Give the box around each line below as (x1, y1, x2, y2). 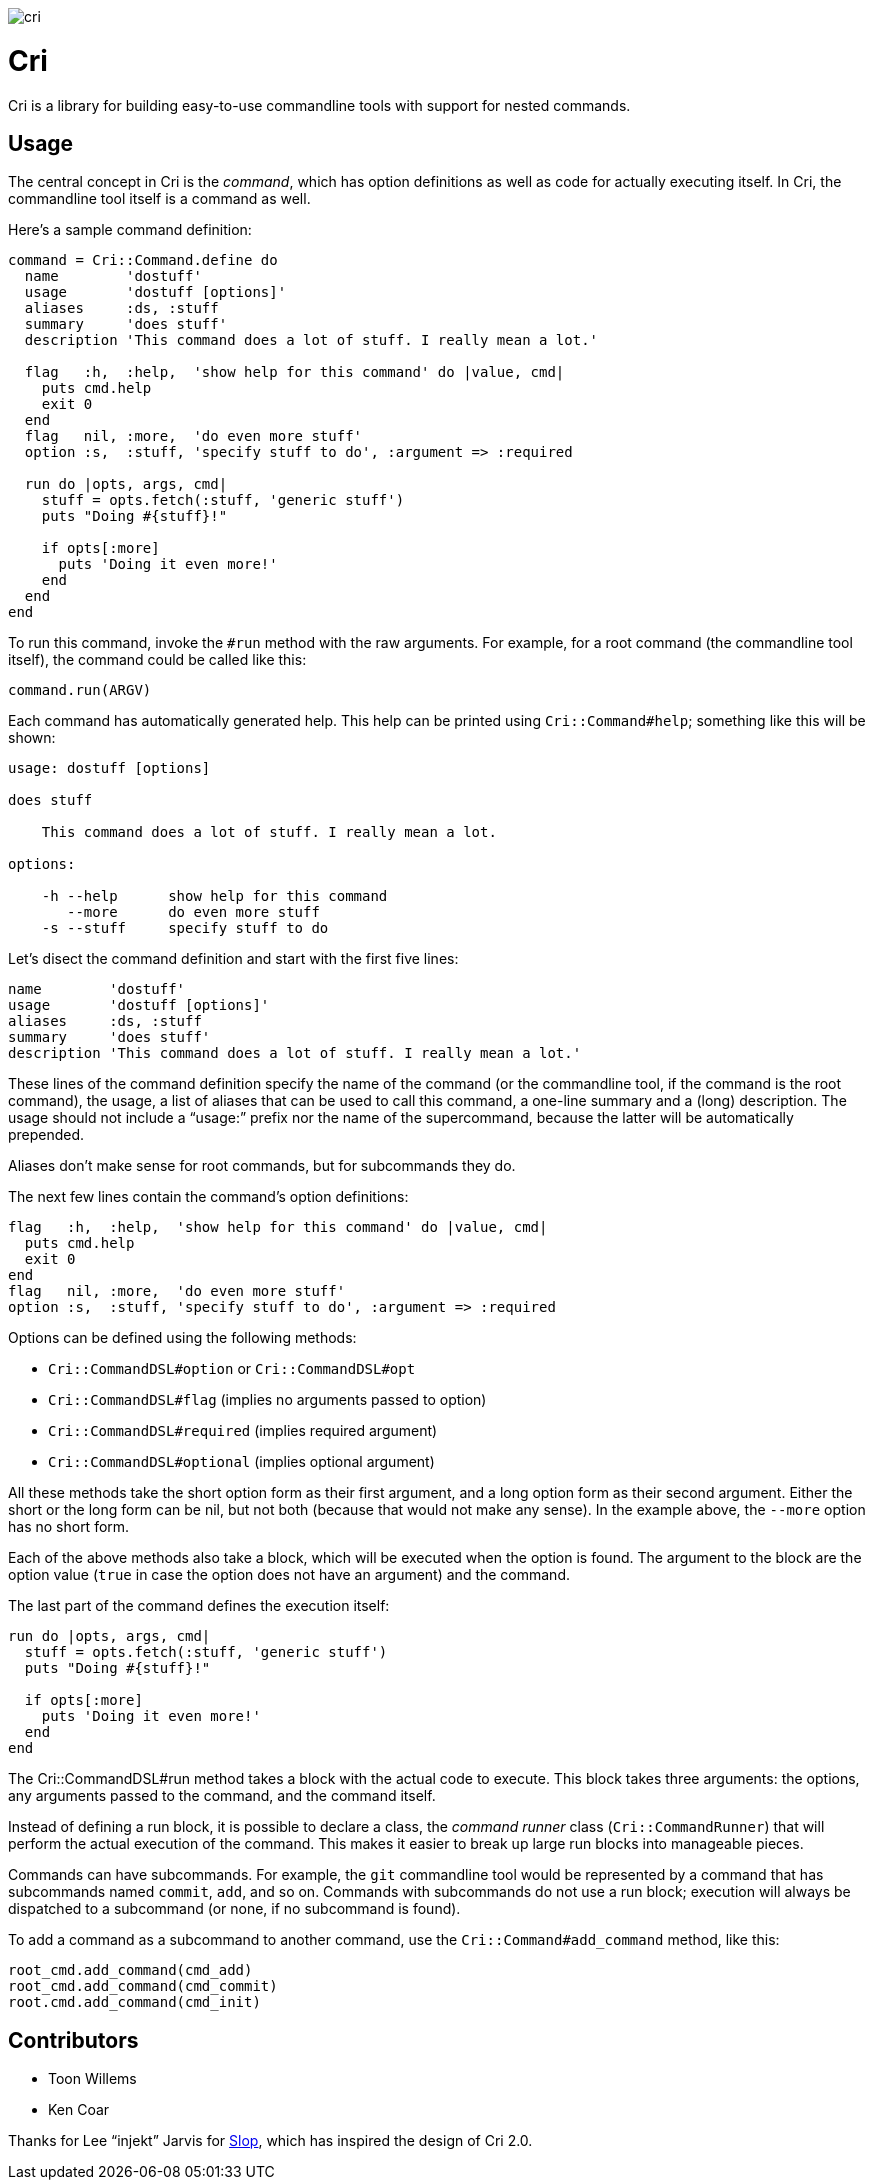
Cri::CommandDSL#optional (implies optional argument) (48, 1453, 435, 1471)
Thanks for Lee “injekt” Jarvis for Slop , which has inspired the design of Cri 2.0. (8, 2132, 533, 2150)
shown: (8, 729, 56, 747)
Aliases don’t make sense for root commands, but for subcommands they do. (8, 1157, 516, 1175)
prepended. (8, 1126, 85, 1144)
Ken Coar (48, 2101, 110, 2119)
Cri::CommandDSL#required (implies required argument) (48, 1422, 438, 1440)
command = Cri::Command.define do (8, 252, 278, 269)
